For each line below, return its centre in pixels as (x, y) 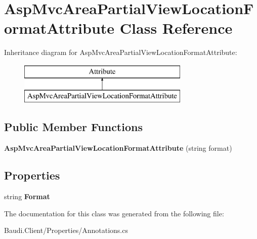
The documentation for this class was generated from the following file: (114, 213)
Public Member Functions (73, 127)
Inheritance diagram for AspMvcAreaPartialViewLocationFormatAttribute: (121, 52)
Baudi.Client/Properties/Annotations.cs (66, 230)
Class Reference (176, 28)
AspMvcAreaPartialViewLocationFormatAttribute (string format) (118, 148)
